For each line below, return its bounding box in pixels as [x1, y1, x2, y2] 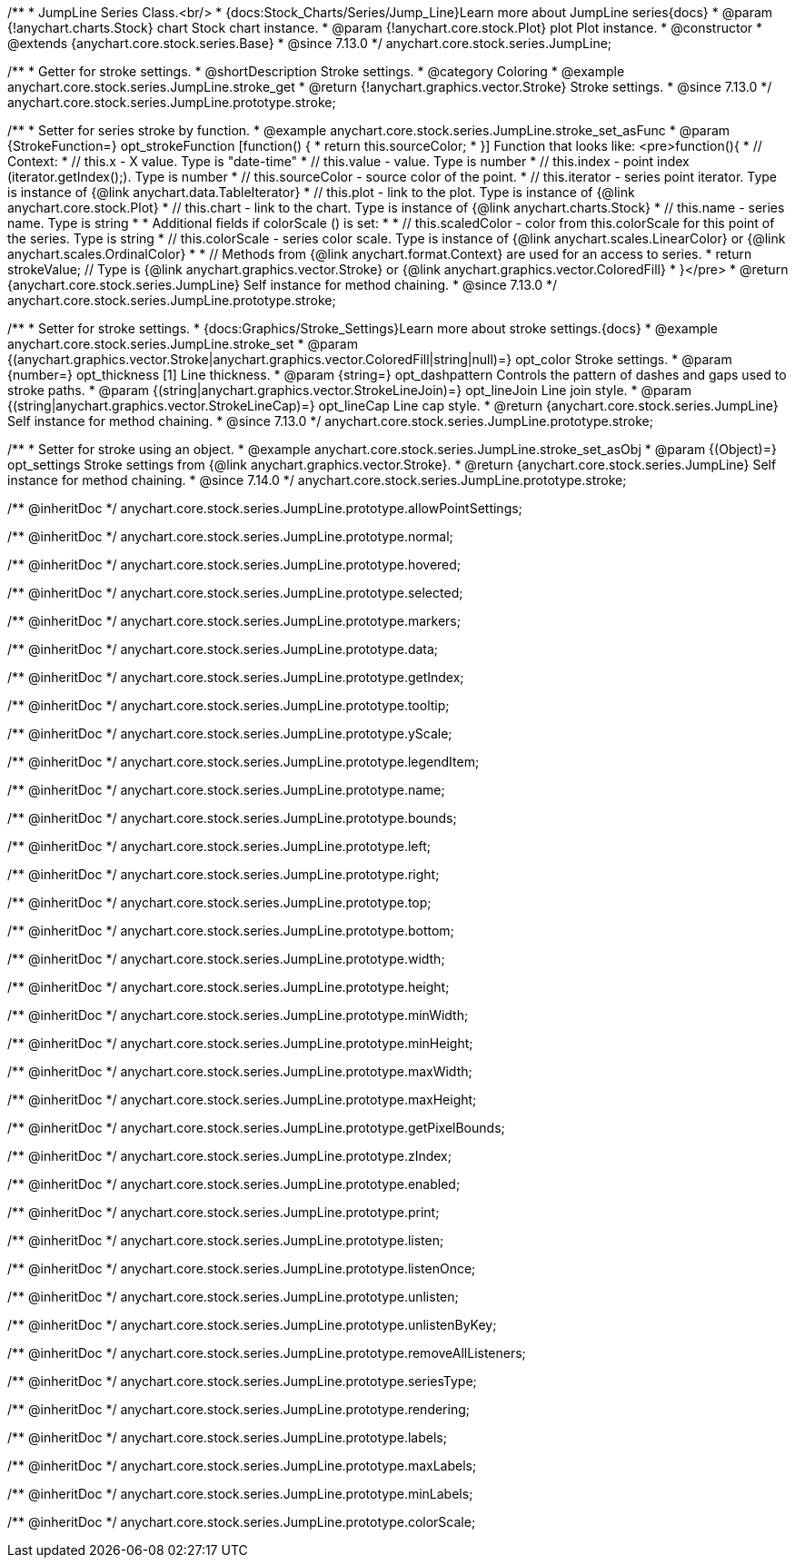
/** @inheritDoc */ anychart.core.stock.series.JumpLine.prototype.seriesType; [7, 1373, 477, 1389]
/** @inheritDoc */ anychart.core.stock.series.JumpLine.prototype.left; [7, 838, 431, 854]
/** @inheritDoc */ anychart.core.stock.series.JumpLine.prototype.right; [7, 867, 440, 882]
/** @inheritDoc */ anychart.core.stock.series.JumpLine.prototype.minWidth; [7, 1007, 469, 1023]
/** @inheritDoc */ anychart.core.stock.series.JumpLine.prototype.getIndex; [7, 669, 464, 685]
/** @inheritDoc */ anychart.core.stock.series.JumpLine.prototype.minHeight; [7, 1035, 473, 1051]
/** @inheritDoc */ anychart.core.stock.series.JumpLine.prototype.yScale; [7, 726, 452, 741]
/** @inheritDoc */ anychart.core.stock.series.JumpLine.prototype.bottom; [7, 923, 454, 938]
